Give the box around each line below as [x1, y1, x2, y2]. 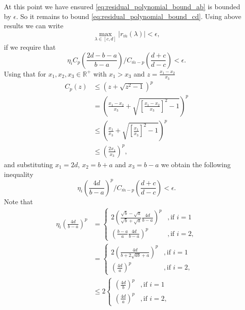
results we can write [4, 20, 63, 31]
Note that [4, 196, 33, 206]
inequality [4, 169, 34, 179]
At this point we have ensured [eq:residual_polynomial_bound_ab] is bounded [4, 1, 241, 11]
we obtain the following [161, 159, 231, 169]
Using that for [4, 68, 46, 78]
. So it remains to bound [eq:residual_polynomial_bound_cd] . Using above [16, 11, 242, 21]
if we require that [4, 42, 56, 52]
